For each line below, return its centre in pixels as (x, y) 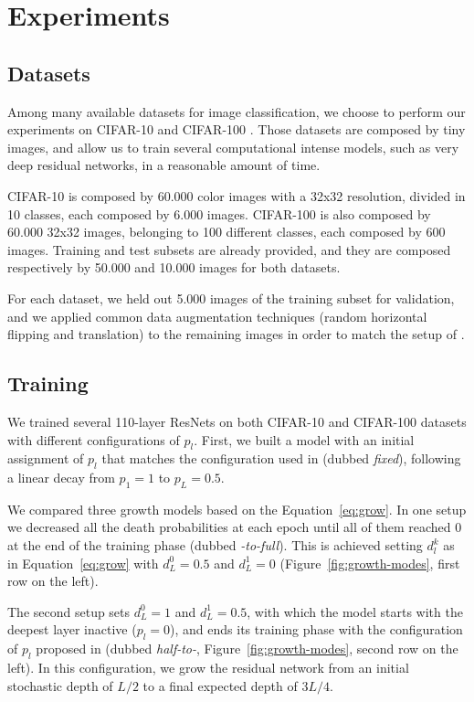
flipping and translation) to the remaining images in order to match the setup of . (236, 334)
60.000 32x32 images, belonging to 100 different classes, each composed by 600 (226, 232)
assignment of (46, 458)
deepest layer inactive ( (72, 629)
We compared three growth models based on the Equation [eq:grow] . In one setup (237, 509)
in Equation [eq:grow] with (83, 563)
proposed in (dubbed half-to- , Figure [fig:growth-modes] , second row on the (247, 649)
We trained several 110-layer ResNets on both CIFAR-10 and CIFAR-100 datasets (237, 421)
